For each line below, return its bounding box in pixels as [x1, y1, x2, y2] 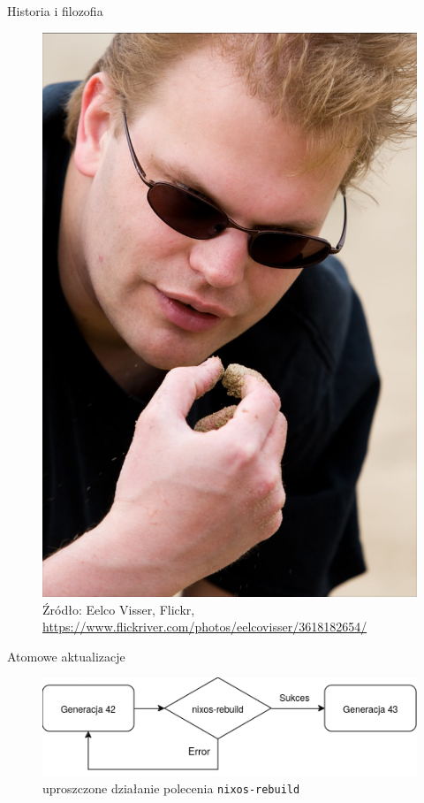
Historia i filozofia [7, 2, 103, 19]
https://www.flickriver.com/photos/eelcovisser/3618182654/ [42, 617, 367, 636]
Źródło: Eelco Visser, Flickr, [42, 600, 195, 618]
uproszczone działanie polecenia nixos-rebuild [42, 779, 300, 798]
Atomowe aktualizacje [7, 646, 125, 665]
